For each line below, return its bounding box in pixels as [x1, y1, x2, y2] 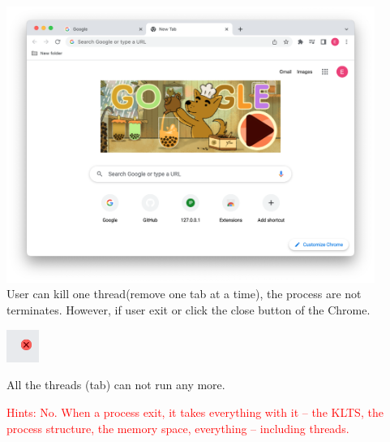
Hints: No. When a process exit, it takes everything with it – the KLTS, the [6, 404, 384, 421]
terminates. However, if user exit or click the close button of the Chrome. [6, 301, 371, 318]
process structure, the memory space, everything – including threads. [6, 419, 349, 436]
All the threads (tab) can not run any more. [6, 376, 225, 393]
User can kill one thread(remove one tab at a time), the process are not [6, 285, 362, 302]
